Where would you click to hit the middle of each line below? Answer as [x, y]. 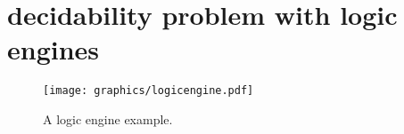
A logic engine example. [108, 118]
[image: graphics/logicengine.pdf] [148, 91]
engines [54, 49]
